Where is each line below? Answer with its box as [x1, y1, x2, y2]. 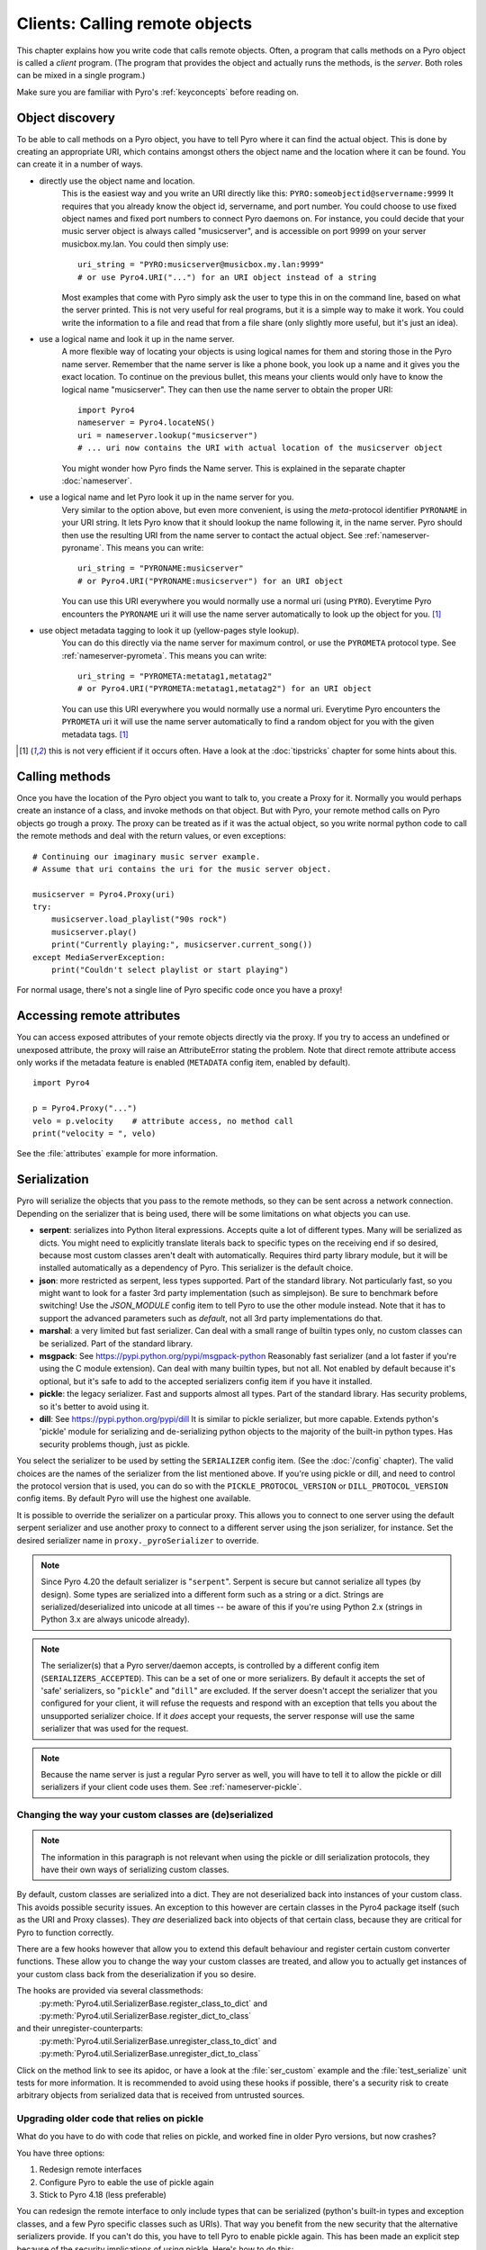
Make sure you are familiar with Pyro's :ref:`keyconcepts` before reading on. [16, 86, 299, 97]
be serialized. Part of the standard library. [39, 1337, 193, 1349]
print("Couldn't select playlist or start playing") [50, 965, 290, 976]
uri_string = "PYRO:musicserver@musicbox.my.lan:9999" [77, 259, 325, 270]
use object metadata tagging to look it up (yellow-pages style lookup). [39, 625, 300, 635]
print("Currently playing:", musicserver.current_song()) [50, 940, 313, 949]
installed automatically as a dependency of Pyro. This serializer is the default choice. [39, 1263, 354, 1273]
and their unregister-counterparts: [16, 2023, 144, 2034]
